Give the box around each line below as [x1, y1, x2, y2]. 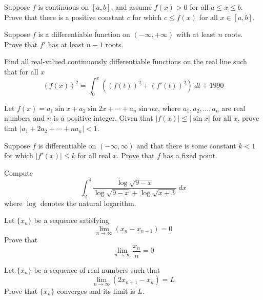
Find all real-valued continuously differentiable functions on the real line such [4, 56, 247, 67]
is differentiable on [38, 140, 96, 151]
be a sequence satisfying [34, 215, 109, 226]
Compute [4, 167, 33, 178]
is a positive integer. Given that [53, 113, 153, 123]
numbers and [4, 113, 45, 123]
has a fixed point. [163, 150, 217, 161]
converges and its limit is [57, 285, 135, 296]
